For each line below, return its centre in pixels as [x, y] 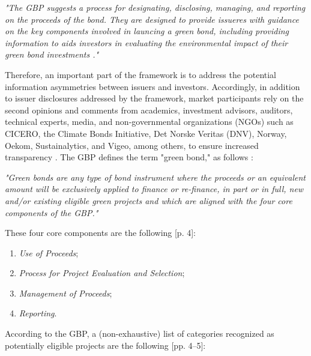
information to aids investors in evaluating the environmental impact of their [146, 42]
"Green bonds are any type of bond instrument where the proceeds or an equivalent [155, 177]
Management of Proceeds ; [65, 293]
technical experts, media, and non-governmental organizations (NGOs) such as [149, 122]
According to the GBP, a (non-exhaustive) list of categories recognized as [140, 333]
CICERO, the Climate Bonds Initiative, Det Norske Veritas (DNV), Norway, [146, 133]
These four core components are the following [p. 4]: [100, 233]
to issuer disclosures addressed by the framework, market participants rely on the [154, 98]
